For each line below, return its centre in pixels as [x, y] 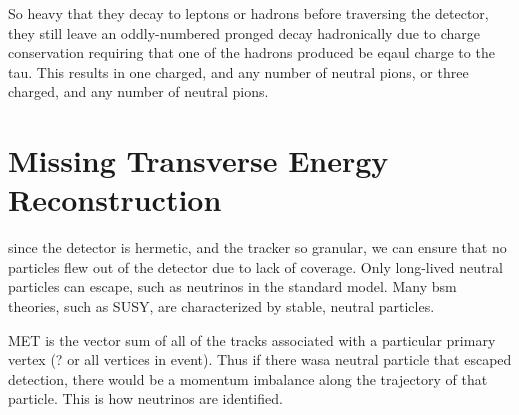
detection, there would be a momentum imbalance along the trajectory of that [248, 378]
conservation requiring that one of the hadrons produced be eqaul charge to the [251, 52]
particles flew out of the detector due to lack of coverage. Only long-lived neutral [255, 266]
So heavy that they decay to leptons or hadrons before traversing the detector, [248, 13]
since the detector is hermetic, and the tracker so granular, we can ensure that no [257, 247]
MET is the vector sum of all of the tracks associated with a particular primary [252, 339]
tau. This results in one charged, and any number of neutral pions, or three [238, 71]
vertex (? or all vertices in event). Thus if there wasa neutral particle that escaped [260, 359]
